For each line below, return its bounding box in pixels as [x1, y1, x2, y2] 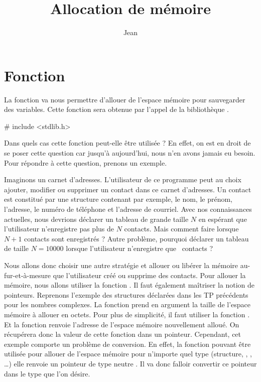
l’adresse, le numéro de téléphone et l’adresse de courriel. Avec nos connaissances [4, 204, 252, 214]
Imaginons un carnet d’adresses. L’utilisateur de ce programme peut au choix [4, 174, 241, 185]
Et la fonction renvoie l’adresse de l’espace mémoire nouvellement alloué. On [4, 319, 239, 329]
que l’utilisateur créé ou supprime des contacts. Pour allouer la [53, 270, 246, 280]
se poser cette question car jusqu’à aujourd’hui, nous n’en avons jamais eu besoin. [4, 148, 255, 158]
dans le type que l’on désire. [4, 368, 90, 378]
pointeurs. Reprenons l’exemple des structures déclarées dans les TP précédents [4, 289, 248, 300]
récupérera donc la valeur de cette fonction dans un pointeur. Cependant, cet [4, 329, 241, 339]
